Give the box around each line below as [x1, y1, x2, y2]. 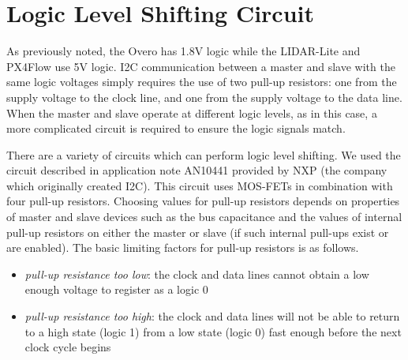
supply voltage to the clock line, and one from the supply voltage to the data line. [6, 88, 402, 105]
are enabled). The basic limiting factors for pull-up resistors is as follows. [6, 239, 359, 256]
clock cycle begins [24, 339, 111, 355]
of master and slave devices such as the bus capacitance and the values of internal [6, 208, 402, 225]
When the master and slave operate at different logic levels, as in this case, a [6, 104, 377, 121]
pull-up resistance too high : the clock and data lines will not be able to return [24, 308, 400, 324]
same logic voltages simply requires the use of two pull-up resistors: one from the [6, 73, 397, 90]
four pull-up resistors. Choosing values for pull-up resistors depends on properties [6, 193, 400, 209]
